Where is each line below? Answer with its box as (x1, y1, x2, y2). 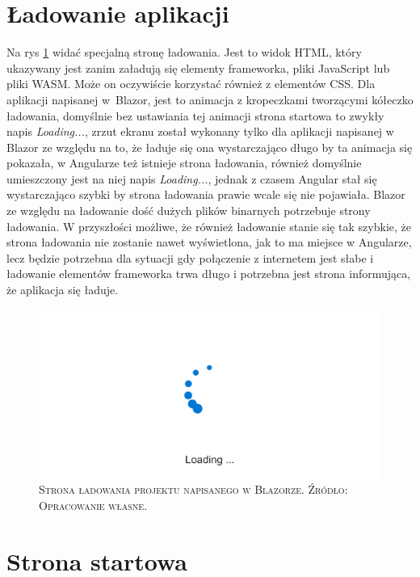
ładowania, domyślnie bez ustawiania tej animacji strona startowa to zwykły (6, 107, 384, 124)
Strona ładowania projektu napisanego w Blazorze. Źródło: (39, 481, 348, 498)
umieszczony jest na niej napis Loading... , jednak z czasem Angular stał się (6, 170, 377, 187)
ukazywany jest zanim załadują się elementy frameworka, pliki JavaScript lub (6, 59, 390, 76)
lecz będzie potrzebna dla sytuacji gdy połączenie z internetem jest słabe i (6, 249, 374, 266)
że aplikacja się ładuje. (6, 281, 119, 298)
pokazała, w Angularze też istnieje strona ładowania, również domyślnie (6, 154, 362, 171)
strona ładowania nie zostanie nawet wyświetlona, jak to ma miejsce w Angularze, (6, 234, 412, 251)
